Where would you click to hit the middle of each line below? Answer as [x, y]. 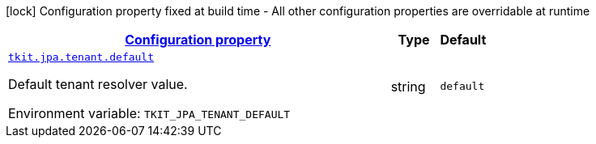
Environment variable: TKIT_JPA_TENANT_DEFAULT [149, 113]
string [408, 86]
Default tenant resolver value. [98, 84]
